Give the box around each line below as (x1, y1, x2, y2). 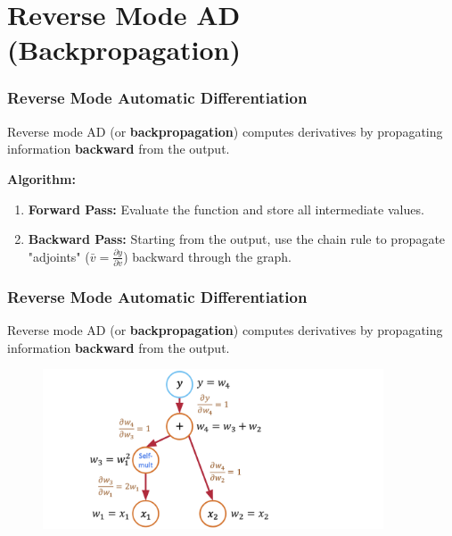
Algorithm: (7, 169, 76, 188)
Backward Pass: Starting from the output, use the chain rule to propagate (28, 230, 446, 248)
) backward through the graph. (123, 247, 292, 265)
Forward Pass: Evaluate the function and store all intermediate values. (28, 199, 424, 218)
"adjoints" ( (28, 247, 90, 265)
